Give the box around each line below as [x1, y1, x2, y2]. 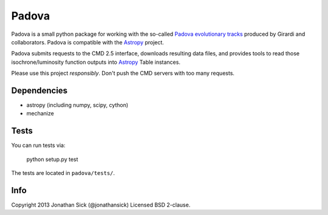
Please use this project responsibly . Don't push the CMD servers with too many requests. [11, 70, 235, 77]
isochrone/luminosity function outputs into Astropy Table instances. [11, 58, 180, 66]
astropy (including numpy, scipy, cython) [26, 101, 129, 109]
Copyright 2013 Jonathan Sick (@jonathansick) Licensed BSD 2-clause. [11, 201, 191, 208]
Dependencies [11, 85, 68, 95]
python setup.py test [26, 155, 78, 163]
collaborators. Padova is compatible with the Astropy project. [11, 38, 164, 46]
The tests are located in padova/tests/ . [11, 169, 115, 177]
